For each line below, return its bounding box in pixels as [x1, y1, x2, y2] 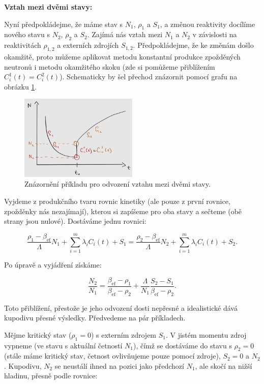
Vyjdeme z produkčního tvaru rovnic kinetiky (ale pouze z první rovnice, [4, 195, 230, 206]
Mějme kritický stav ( [4, 329, 72, 340]
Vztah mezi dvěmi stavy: [4, 2, 93, 12]
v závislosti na [192, 29, 237, 40]
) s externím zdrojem [91, 329, 157, 340]
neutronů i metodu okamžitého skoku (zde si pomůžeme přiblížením [4, 61, 215, 72]
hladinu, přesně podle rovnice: [4, 370, 98, 381]
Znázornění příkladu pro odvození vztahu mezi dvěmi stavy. [24, 179, 211, 189]
